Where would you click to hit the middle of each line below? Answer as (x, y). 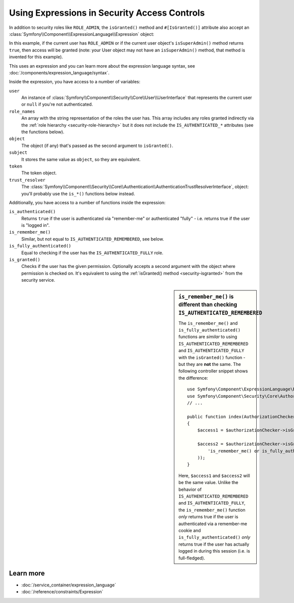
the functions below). (43, 132)
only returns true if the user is (208, 517)
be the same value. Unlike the (208, 482)
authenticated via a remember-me (213, 524)
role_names (22, 111)
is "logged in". (36, 225)
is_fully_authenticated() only (215, 537)
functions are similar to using (208, 337)
